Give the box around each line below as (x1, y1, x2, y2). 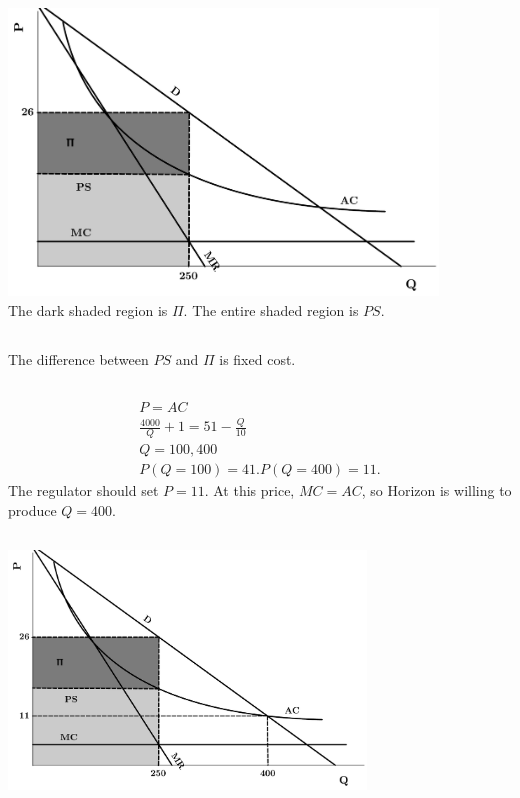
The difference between (8, 348, 149, 369)
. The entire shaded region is (183, 299, 359, 320)
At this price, (213, 480, 295, 501)
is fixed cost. (219, 348, 296, 369)
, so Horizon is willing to (361, 480, 512, 501)
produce (8, 499, 57, 520)
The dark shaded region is (8, 299, 168, 320)
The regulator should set (8, 480, 159, 501)
